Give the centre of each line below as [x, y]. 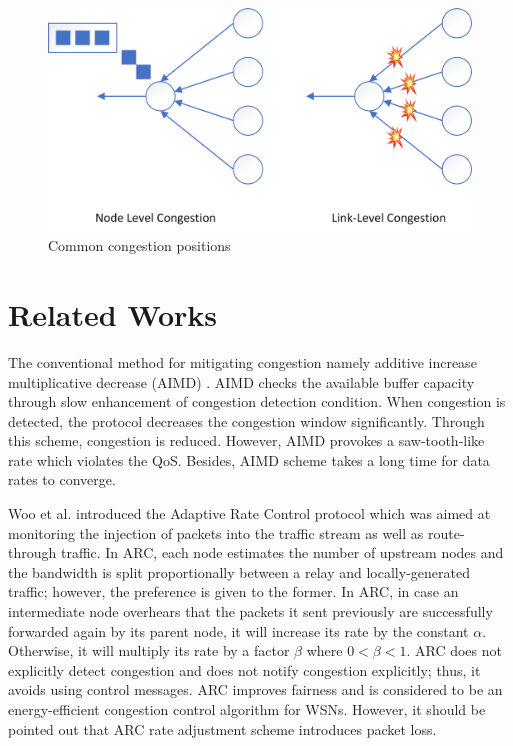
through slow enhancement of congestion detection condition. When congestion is [257, 401]
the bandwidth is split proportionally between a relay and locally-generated [239, 571]
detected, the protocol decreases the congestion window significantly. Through [246, 420]
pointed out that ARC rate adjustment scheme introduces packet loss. [222, 728]
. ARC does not [454, 650]
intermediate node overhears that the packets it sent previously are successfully [250, 611]
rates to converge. [62, 479]
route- [446, 532]
